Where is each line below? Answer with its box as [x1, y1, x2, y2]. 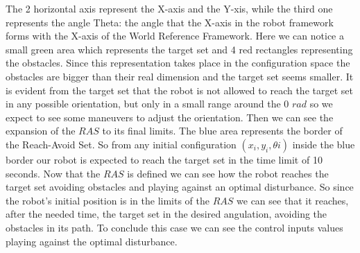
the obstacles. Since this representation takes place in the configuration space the [6, 55, 350, 70]
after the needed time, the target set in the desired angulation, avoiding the [6, 207, 327, 221]
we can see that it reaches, [237, 193, 349, 207]
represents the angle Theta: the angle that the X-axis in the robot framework [6, 15, 334, 29]
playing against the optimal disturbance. [6, 234, 178, 248]
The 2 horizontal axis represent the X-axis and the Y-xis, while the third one [6, 1, 333, 15]
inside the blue [292, 137, 355, 151]
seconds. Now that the [6, 166, 101, 180]
